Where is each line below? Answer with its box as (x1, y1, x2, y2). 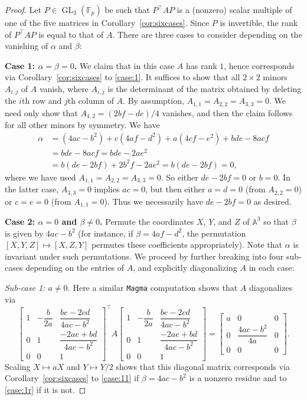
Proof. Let (5, 4, 41, 15)
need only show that (5, 106, 78, 119)
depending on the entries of (25, 261, 125, 274)
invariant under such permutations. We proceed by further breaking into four (5, 250, 284, 262)
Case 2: (5, 215, 35, 227)
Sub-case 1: (5, 281, 45, 293)
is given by (5, 227, 44, 239)
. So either (161, 171, 198, 183)
